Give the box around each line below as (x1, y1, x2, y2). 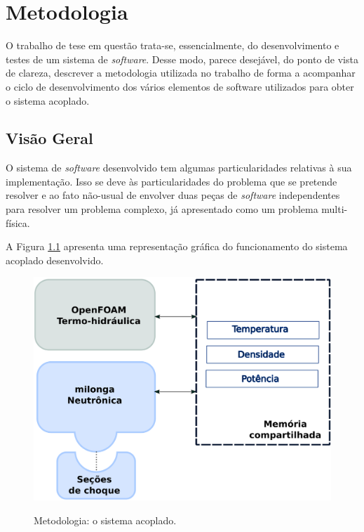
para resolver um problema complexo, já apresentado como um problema (6, 202, 318, 216)
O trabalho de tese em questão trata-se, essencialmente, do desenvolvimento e (6, 38, 339, 53)
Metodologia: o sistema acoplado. (34, 512, 177, 527)
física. (6, 215, 30, 230)
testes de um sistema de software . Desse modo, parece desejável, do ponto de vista (6, 51, 358, 66)
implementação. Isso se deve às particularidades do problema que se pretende (6, 174, 337, 188)
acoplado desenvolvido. (6, 252, 104, 267)
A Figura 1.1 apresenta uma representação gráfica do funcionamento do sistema (6, 239, 348, 254)
